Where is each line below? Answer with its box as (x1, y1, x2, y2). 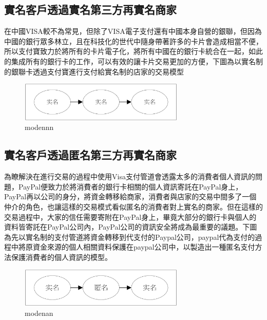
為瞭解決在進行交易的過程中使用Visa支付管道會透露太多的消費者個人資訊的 (4, 171, 255, 182)
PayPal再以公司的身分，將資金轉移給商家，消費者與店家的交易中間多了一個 (4, 191, 257, 202)
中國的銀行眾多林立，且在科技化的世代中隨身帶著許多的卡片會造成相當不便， (4, 35, 263, 46)
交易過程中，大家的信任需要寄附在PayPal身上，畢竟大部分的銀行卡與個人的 (4, 211, 257, 222)
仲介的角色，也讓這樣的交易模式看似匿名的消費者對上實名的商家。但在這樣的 (4, 201, 263, 212)
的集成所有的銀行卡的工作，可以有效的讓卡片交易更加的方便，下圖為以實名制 (4, 55, 263, 66)
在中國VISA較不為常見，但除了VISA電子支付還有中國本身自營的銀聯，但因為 (4, 26, 262, 36)
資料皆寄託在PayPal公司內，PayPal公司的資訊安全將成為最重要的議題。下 (4, 221, 250, 232)
